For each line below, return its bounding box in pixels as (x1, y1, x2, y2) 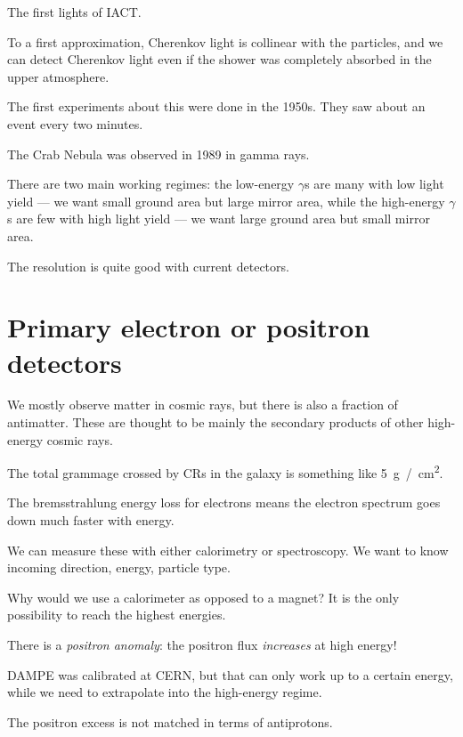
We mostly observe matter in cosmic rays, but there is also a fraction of (7, 395, 398, 414)
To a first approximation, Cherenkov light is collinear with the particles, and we (7, 32, 443, 51)
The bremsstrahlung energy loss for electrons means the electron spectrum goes (7, 493, 441, 512)
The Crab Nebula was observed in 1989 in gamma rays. (7, 144, 310, 163)
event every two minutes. (7, 114, 143, 133)
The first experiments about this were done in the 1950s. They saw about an (7, 97, 426, 116)
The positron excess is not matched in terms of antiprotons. (7, 712, 333, 731)
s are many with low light (305, 174, 444, 193)
